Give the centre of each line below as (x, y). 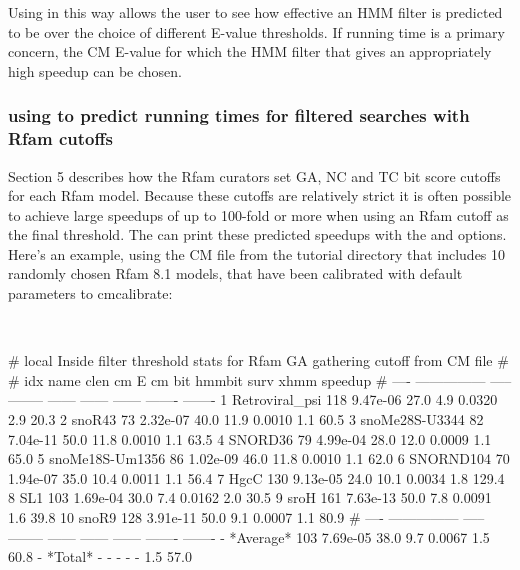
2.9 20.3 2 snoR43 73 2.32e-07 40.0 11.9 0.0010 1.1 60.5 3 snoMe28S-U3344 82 (246, 419)
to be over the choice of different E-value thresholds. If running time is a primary (256, 31)
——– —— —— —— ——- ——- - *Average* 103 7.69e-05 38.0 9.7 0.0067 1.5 (249, 536)
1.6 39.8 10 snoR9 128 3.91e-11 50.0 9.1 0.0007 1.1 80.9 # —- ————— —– (246, 517)
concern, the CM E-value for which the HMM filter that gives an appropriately (250, 51)
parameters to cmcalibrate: (90, 293)
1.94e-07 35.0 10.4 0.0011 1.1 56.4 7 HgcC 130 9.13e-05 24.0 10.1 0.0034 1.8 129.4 (256, 477)
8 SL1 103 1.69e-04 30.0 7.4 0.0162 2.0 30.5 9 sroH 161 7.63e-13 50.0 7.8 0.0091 (250, 497)
